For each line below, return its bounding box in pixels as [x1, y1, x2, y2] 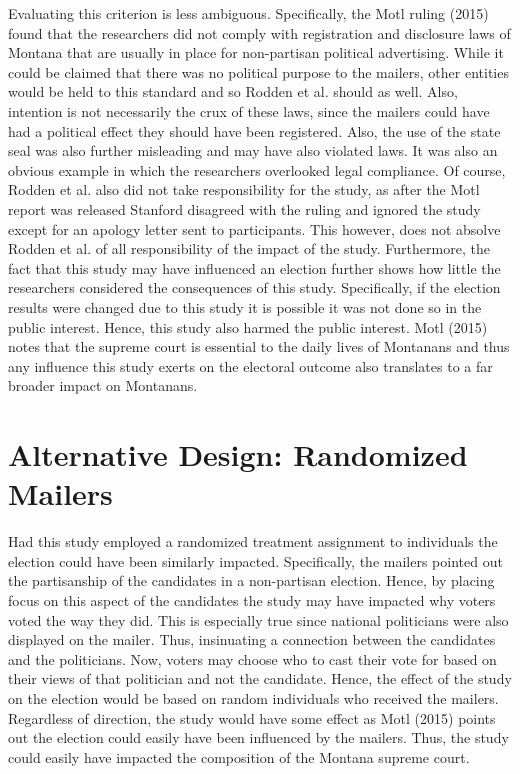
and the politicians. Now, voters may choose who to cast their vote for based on [8, 648, 497, 669]
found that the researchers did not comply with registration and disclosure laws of [8, 22, 511, 43]
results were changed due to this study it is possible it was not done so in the [8, 296, 482, 317]
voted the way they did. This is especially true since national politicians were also [8, 609, 509, 630]
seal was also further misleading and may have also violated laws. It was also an [8, 140, 498, 161]
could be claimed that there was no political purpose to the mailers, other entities [8, 61, 509, 82]
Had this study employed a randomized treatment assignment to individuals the [8, 531, 498, 552]
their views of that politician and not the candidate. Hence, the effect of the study [8, 668, 512, 689]
